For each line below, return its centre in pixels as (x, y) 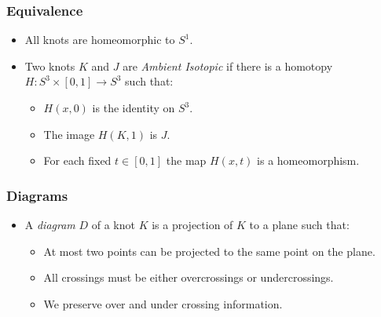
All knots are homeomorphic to (100, 40)
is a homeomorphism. (308, 160)
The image (69, 134)
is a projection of (192, 224)
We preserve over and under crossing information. (163, 303)
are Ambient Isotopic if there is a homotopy (228, 66)
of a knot (113, 224)
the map (186, 160)
